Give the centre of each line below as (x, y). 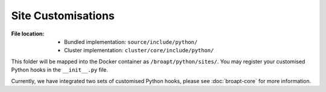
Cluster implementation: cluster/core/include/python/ (139, 51)
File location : (28, 34)
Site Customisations (63, 16)
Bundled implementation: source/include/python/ (131, 41)
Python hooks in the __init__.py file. (59, 70)
